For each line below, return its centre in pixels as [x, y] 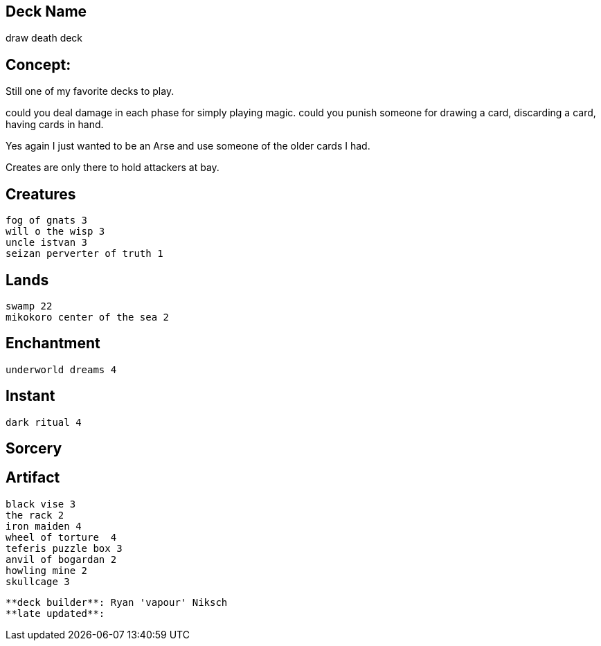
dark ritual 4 [44, 422]
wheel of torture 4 [61, 537]
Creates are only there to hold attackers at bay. [113, 168]
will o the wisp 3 [55, 232]
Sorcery [34, 449]
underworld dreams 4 [61, 369]
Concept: [38, 64]
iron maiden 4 [44, 526]
